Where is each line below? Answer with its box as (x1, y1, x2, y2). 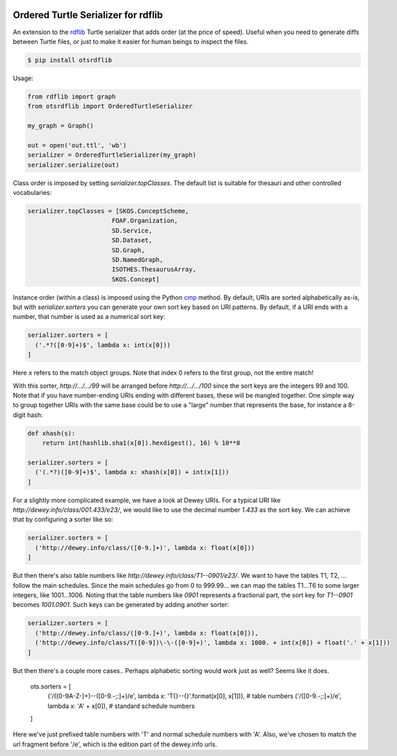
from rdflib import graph (27, 93, 116, 100)
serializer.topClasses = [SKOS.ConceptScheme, (27, 207, 189, 215)
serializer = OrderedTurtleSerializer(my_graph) (27, 151, 197, 159)
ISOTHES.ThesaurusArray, (111, 265, 197, 274)
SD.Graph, (111, 246, 145, 254)
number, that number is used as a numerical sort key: (13, 313, 165, 321)
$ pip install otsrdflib (27, 56, 113, 64)
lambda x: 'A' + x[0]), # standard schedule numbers (47, 702, 195, 710)
